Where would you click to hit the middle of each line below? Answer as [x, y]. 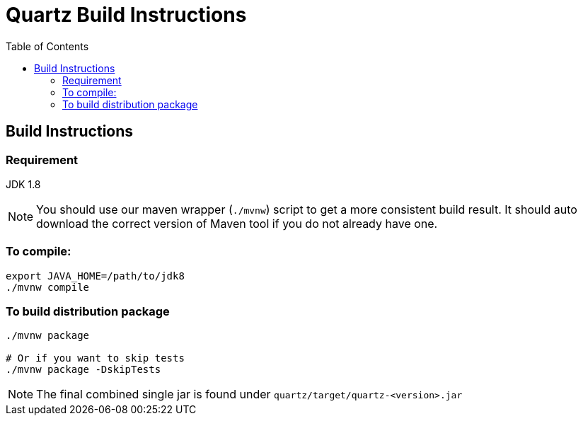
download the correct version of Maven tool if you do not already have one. [237, 223]
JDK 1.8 [23, 184]
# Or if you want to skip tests [95, 358]
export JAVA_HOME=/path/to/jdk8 [95, 276]
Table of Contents [47, 46]
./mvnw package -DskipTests [83, 370]
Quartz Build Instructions [126, 15]
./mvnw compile [48, 287]
